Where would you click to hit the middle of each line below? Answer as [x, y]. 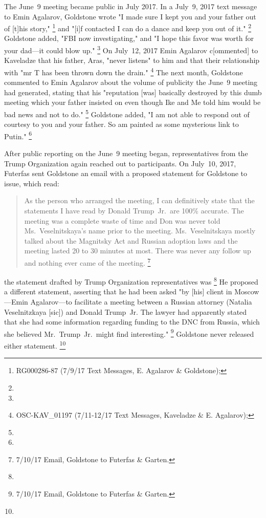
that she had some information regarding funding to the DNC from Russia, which [132, 322]
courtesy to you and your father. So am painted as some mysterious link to [121, 124]
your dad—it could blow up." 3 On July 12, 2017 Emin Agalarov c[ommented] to [131, 49]
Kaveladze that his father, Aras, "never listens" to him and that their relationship [132, 60]
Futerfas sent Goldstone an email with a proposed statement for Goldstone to [126, 173]
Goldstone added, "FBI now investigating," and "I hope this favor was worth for [129, 38]
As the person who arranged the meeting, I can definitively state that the [139, 200]
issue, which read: [32, 183]
